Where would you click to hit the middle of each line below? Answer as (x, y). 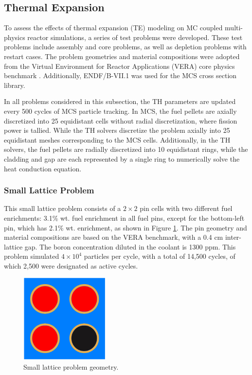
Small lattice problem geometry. (71, 366)
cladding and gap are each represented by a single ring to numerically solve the (122, 158)
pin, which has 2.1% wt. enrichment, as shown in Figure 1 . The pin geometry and (126, 227)
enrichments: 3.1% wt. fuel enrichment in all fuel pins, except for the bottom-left (124, 218)
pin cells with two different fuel (186, 208)
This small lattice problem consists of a (63, 208)
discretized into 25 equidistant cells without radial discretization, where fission (121, 120)
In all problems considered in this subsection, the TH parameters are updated (120, 101)
